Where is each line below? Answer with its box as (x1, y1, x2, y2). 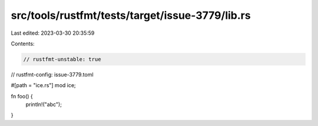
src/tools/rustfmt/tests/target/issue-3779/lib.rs (11, 9, 251, 22)
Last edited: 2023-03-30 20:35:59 (11, 29, 95, 37)
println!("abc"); (25, 101, 62, 108)
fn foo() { (11, 92, 34, 100)
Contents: (11, 40, 35, 47)
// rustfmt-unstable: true (23, 56, 101, 62)
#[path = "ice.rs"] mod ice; (11, 82, 76, 89)
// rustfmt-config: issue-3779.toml (11, 71, 94, 78)
